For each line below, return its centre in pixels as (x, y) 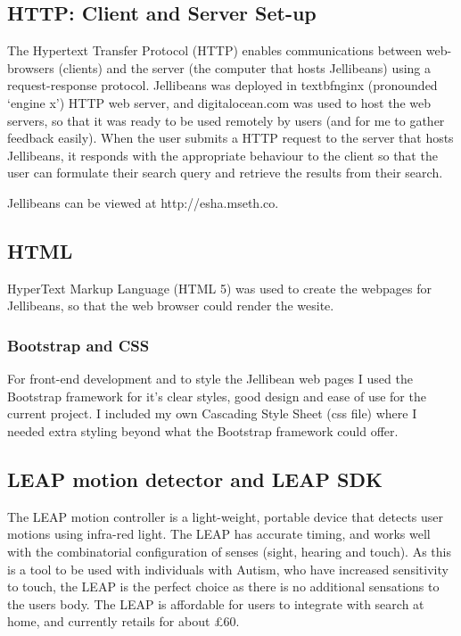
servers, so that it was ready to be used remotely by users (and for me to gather (226, 120)
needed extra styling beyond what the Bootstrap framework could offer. (203, 430)
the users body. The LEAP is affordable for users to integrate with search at (216, 603)
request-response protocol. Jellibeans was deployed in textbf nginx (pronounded (222, 85)
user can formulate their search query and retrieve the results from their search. (225, 173)
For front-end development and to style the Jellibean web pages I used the (210, 379)
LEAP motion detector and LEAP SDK (195, 479)
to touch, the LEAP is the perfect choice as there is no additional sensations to (223, 586)
